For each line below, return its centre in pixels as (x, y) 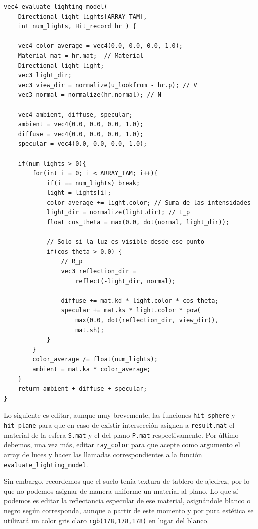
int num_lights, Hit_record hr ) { (77, 27)
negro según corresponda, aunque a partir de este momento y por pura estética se (129, 510)
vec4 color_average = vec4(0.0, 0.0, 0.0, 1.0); (100, 46)
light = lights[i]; (79, 193)
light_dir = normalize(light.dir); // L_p (118, 213)
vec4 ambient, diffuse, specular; (75, 115)
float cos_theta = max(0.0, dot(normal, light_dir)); (138, 223)
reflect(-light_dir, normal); (126, 281)
